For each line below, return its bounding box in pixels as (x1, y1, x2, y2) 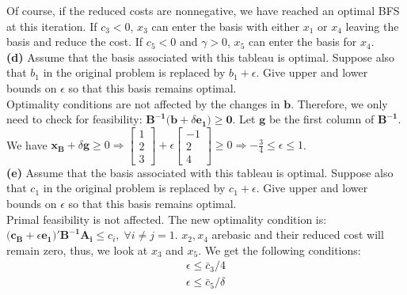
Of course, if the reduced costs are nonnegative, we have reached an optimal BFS (6, 2, 400, 18)
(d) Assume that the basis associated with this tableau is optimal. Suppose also (6, 48, 395, 65)
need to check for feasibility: (6, 111, 143, 127)
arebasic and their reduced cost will (211, 226, 384, 243)
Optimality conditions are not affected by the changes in (6, 95, 280, 112)
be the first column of (268, 111, 375, 127)
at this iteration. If (6, 17, 97, 34)
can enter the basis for (248, 33, 357, 50)
